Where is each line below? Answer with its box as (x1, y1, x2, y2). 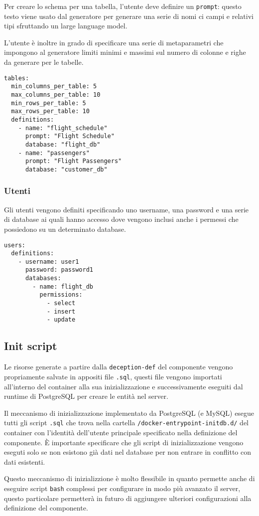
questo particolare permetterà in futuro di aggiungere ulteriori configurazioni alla (4, 493, 252, 503)
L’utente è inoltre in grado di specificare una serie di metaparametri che (4, 37, 224, 47)
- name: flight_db (32, 283, 93, 290)
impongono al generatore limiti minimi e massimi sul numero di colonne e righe (4, 47, 246, 57)
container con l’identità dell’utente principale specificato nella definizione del (4, 427, 238, 438)
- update (46, 316, 76, 324)
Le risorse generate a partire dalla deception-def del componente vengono (4, 361, 233, 372)
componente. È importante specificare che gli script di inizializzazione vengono (4, 437, 244, 447)
